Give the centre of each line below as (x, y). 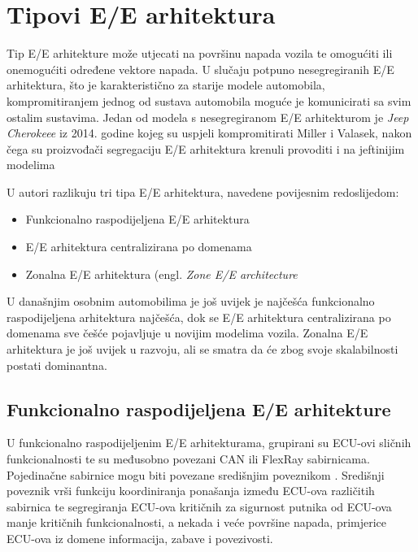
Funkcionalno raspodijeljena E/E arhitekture (199, 409)
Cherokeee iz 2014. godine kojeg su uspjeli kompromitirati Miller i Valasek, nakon (209, 133)
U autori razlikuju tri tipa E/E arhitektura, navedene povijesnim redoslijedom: (203, 191)
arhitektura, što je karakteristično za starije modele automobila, (166, 85)
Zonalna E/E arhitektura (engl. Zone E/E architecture (161, 274)
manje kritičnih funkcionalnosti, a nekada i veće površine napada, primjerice (197, 522)
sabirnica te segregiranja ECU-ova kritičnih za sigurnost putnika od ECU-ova (199, 506)
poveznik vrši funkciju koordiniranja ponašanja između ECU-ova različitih (191, 491)
